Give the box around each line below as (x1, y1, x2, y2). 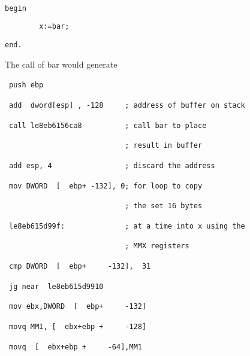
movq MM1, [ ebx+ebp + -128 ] (9, 322, 147, 331)
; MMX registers (125, 242, 189, 251)
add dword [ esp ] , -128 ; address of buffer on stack (9, 101, 245, 109)
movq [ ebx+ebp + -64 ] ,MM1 (9, 342, 142, 351)
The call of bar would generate (5, 57, 118, 70)
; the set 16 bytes (125, 202, 203, 211)
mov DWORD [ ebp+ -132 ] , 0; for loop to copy (9, 181, 203, 190)
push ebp (9, 81, 44, 90)
